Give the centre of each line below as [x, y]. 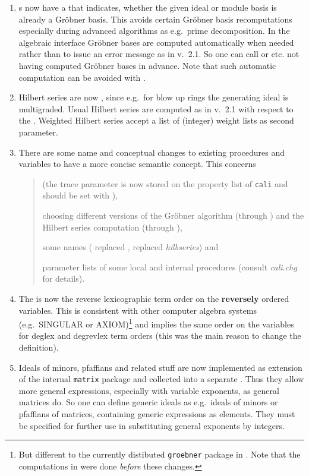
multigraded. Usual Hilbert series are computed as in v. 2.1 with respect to [156, 108]
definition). [39, 347]
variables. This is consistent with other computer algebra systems [138, 310]
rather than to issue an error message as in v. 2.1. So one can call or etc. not [159, 54]
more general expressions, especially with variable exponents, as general [149, 390]
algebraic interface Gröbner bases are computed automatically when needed [156, 42]
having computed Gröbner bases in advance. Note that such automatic [147, 65]
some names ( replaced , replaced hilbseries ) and [130, 247]
